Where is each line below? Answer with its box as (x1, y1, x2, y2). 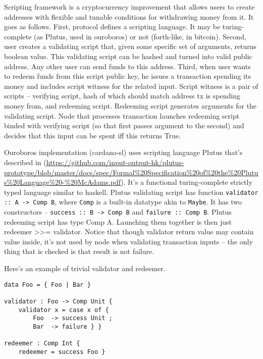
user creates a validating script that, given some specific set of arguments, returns (4, 41, 257, 52)
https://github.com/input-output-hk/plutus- (46, 157, 184, 167)
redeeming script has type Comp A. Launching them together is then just (4, 216, 232, 227)
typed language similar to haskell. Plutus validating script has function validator (4, 186, 258, 197)
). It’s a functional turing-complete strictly (121, 177, 252, 187)
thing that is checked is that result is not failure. (4, 246, 154, 257)
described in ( (4, 157, 46, 167)
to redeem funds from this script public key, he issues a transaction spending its (4, 71, 251, 81)
